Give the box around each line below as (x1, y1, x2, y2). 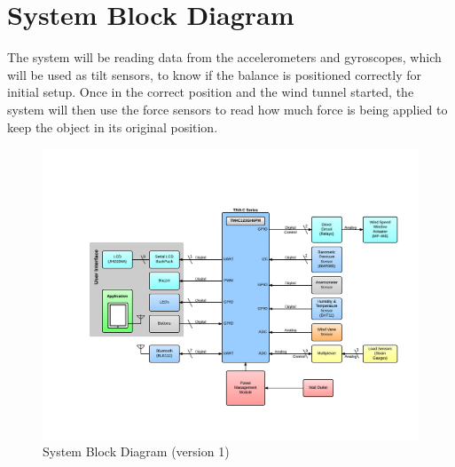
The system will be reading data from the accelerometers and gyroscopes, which (7, 48, 442, 67)
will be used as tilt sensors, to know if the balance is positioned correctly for (7, 65, 421, 83)
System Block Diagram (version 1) (43, 442, 230, 461)
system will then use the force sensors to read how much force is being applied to (7, 99, 448, 118)
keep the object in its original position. (7, 117, 218, 136)
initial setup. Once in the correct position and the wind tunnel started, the (7, 83, 414, 101)
